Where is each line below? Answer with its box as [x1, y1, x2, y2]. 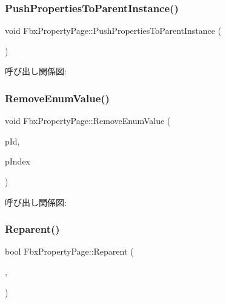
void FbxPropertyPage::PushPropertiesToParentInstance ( [5, 24, 222, 37]
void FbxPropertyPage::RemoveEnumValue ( [5, 114, 171, 127]
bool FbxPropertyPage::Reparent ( [5, 245, 134, 258]
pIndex [5, 155, 31, 168]
